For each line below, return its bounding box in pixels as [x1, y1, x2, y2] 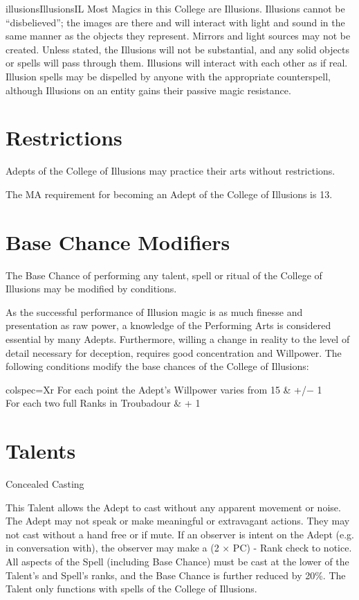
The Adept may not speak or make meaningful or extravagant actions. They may [6, 513, 350, 528]
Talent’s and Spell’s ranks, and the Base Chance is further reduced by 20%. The [6, 567, 346, 582]
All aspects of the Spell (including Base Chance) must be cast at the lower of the [6, 554, 349, 569]
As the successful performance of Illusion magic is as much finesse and [6, 304, 303, 319]
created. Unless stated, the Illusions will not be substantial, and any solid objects [6, 42, 349, 56]
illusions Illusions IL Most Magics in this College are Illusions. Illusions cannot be [6, 1, 345, 15]
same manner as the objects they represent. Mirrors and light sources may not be [6, 28, 351, 43]
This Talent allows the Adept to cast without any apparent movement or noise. [6, 500, 341, 514]
